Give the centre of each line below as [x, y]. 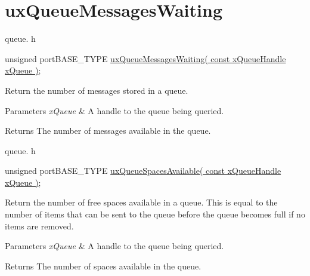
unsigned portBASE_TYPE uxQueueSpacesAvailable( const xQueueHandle [143, 171]
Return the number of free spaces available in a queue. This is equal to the [141, 202]
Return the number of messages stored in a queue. [97, 90]
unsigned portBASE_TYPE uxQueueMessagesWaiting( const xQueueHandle [145, 58]
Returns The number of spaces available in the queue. [103, 266]
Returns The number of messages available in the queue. [108, 131]
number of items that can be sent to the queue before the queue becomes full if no [155, 214]
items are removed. [39, 226]
